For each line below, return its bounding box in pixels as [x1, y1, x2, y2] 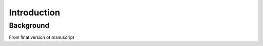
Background [9, 21, 50, 30]
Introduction [9, 7, 60, 18]
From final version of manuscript [9, 34, 75, 40]
